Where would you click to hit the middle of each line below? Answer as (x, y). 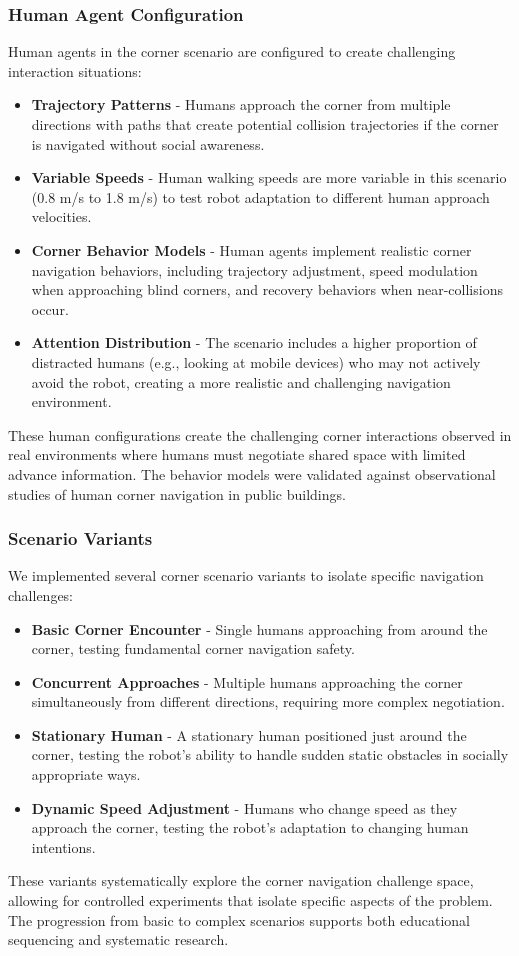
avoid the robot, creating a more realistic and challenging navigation (241, 381)
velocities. (61, 216)
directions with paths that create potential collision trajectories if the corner (265, 124)
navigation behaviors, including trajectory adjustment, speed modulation (254, 269)
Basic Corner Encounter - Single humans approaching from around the (259, 628)
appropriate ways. (86, 774)
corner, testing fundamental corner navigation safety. (193, 648)
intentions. (63, 846)
